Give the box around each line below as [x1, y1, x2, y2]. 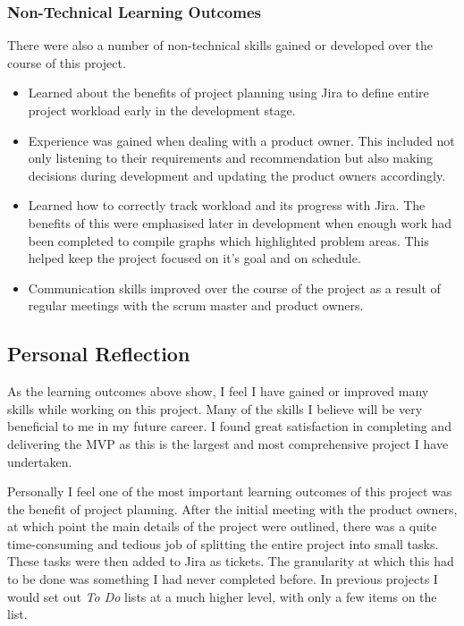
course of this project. [7, 53, 126, 72]
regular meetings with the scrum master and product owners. [28, 296, 364, 315]
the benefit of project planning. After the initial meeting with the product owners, [7, 499, 458, 518]
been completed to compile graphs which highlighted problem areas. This [28, 231, 429, 250]
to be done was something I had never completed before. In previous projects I [7, 570, 438, 588]
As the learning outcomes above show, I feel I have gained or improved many [7, 382, 429, 401]
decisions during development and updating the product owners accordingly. [28, 165, 446, 184]
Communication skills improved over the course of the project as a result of [28, 278, 441, 297]
